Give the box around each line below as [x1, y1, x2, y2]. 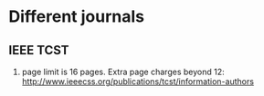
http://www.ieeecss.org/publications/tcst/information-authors [21, 76, 255, 87]
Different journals [8, 6, 145, 27]
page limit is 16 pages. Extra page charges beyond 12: [21, 66, 225, 77]
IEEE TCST [8, 43, 69, 58]
